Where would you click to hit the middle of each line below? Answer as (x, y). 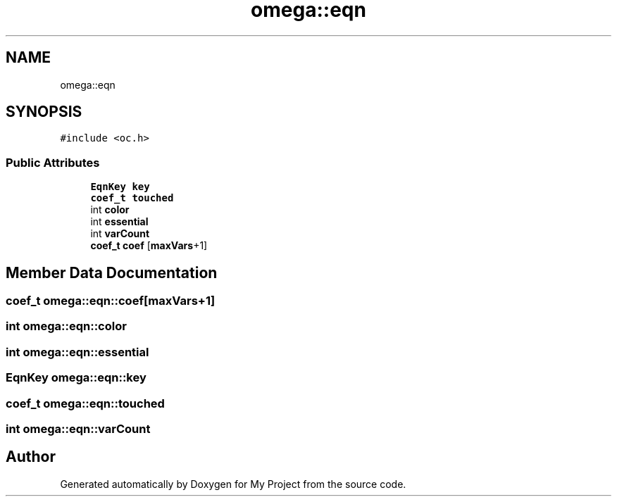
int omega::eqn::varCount (78, 428)
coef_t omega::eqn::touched (85, 403)
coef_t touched (132, 198)
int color (110, 210)
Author (31, 457)
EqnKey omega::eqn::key (76, 378)
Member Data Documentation (112, 272)
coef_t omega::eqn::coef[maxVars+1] (111, 301)
